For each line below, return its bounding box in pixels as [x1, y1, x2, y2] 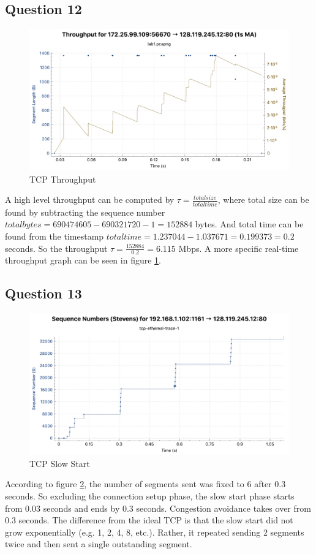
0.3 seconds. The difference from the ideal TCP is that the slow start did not [5, 514, 293, 526]
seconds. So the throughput [5, 241, 108, 254]
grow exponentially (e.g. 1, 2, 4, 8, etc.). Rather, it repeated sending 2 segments [5, 525, 304, 538]
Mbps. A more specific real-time [178, 241, 299, 254]
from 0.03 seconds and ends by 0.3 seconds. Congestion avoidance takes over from [5, 501, 311, 514]
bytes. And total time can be [195, 218, 304, 230]
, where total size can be [217, 193, 309, 206]
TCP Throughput [29, 172, 96, 185]
